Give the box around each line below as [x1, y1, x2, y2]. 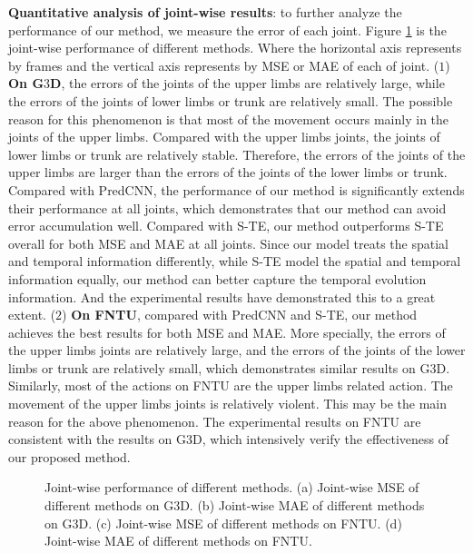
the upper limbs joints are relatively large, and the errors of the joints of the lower [8, 341, 466, 360]
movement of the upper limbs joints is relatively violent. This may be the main [8, 394, 447, 413]
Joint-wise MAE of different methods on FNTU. [44, 531, 312, 550]
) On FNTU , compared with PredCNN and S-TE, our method [62, 305, 418, 324]
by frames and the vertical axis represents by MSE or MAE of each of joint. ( [8, 55, 439, 74]
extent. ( [8, 305, 56, 324]
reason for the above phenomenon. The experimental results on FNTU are [8, 411, 421, 430]
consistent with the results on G [8, 430, 187, 449]
